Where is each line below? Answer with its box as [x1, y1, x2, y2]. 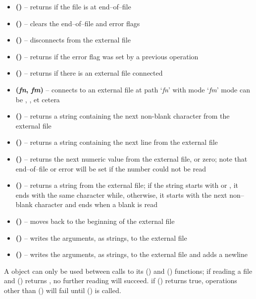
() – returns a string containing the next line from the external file [15, 137, 218, 147]
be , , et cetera [15, 94, 60, 104]
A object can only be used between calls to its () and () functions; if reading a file [4, 265, 253, 276]
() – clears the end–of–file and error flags [15, 18, 140, 28]
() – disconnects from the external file [15, 35, 131, 45]
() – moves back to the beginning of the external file [15, 215, 175, 226]
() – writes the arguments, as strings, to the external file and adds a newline [15, 249, 248, 259]
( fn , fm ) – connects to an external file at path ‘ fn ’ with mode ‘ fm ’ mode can [15, 84, 250, 94]
